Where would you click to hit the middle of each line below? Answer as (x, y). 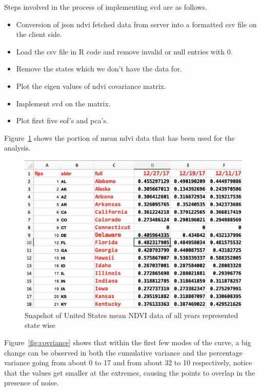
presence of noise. (32, 383)
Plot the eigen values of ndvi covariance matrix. (91, 86)
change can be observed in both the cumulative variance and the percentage (123, 352)
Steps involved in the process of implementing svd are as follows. (106, 7)
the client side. (39, 34)
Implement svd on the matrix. (63, 103)
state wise (40, 325)
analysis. (17, 148)
